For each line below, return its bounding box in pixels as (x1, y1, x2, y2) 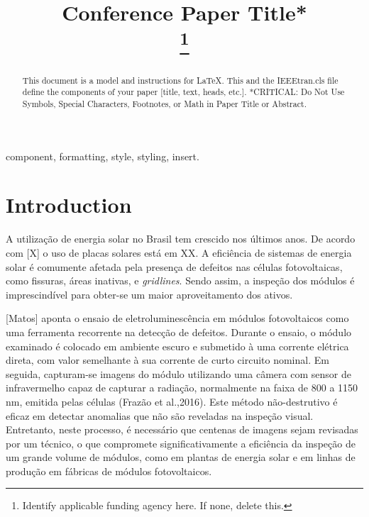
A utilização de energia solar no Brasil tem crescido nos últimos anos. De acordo (6, 231, 356, 246)
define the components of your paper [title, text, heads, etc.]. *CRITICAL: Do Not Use (22, 86, 345, 98)
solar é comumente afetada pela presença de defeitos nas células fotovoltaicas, (6, 259, 343, 274)
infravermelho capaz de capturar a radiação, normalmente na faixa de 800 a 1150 (6, 380, 358, 395)
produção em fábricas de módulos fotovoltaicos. (6, 463, 212, 478)
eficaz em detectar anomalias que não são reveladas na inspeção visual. (6, 408, 314, 423)
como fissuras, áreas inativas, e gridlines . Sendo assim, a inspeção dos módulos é (6, 273, 355, 288)
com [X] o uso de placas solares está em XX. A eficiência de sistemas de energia (6, 245, 352, 260)
